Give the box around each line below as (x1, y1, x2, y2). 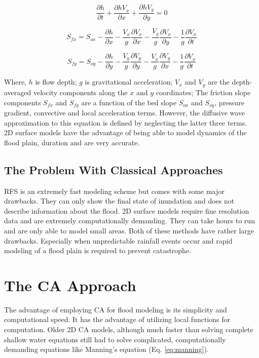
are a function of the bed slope (81, 97, 177, 107)
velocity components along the (33, 87, 128, 97)
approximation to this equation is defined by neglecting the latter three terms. (4, 117, 247, 128)
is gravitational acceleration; (85, 76, 173, 87)
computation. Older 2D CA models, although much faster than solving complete (4, 324, 253, 334)
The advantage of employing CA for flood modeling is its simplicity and (4, 304, 227, 314)
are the (207, 76, 230, 87)
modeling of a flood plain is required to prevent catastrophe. (4, 245, 192, 256)
